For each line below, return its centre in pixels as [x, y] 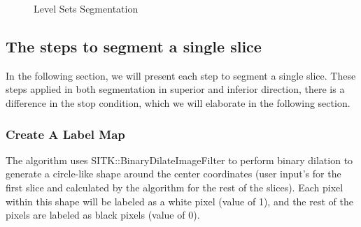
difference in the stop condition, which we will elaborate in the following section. [178, 102]
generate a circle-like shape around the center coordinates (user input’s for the [174, 174]
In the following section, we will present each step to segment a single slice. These [181, 75]
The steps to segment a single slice [134, 46]
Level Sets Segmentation [86, 8]
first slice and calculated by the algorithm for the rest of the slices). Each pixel [175, 187]
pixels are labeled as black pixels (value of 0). [103, 215]
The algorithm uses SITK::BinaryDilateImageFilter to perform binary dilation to [179, 160]
